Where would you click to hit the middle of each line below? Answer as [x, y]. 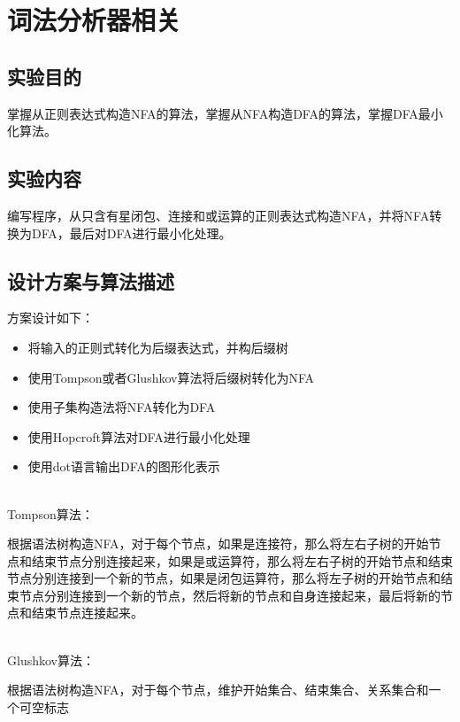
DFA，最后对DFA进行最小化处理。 [131, 233]
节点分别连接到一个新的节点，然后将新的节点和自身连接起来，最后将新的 [230, 595]
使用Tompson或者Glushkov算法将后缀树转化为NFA [171, 377]
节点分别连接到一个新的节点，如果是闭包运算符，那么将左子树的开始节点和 [224, 578]
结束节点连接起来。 [87, 613]
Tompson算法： [50, 513]
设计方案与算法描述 [91, 280]
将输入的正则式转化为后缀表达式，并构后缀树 [158, 347]
